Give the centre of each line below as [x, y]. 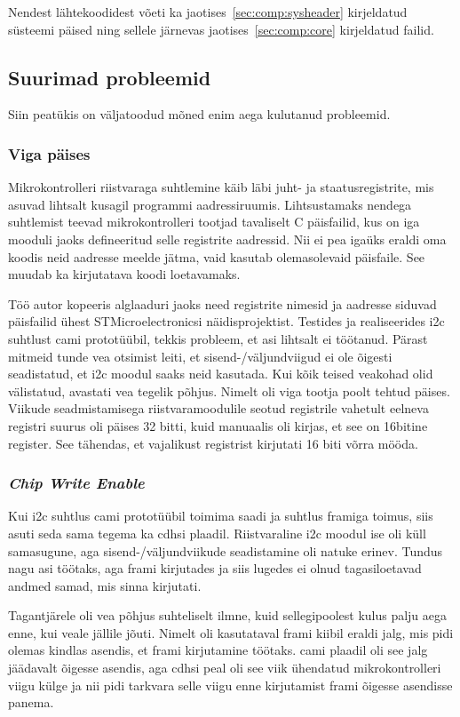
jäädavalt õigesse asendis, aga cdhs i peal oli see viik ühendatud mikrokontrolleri [225, 668]
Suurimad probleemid [110, 77]
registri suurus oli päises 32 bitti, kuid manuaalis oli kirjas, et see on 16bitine [218, 425]
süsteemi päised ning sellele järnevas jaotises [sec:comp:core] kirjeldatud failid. [221, 29]
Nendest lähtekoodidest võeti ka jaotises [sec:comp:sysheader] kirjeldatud [208, 12]
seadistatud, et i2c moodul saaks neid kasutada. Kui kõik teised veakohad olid [221, 374]
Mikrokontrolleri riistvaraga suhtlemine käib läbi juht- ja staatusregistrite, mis [221, 187]
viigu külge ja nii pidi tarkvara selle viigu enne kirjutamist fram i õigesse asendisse [230, 685]
